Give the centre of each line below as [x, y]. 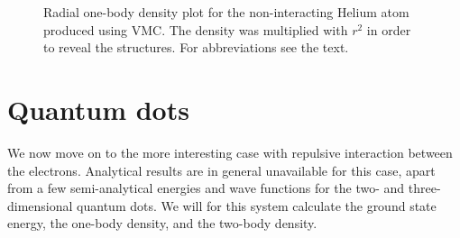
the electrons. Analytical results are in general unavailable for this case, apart [221, 170]
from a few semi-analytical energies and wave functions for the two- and [206, 188]
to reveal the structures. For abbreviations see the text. [196, 47]
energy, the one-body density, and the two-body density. [162, 223]
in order [389, 29]
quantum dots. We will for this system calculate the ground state [257, 205]
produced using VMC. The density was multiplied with [196, 29]
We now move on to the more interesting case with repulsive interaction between [230, 152]
